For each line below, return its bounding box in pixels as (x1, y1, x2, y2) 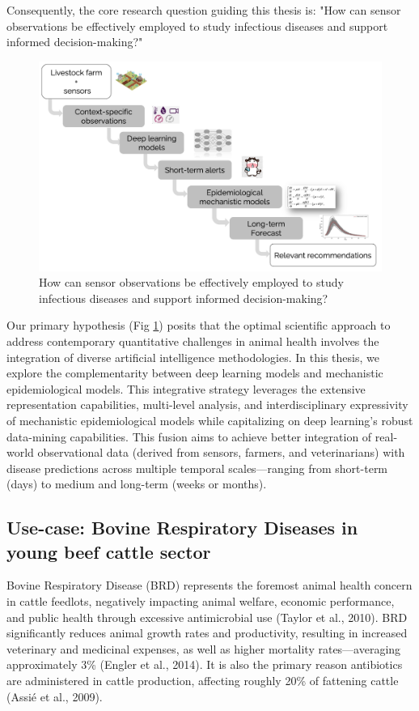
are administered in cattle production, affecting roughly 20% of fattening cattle (6, 672, 399, 689)
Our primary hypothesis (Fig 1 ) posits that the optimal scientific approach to (6, 317, 391, 334)
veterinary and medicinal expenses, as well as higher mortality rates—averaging (6, 640, 401, 657)
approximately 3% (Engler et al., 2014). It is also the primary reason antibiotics (6, 656, 403, 673)
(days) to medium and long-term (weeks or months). (6, 475, 267, 492)
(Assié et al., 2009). (6, 688, 103, 705)
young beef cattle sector (6, 539, 211, 564)
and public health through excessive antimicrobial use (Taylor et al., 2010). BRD (6, 608, 408, 625)
